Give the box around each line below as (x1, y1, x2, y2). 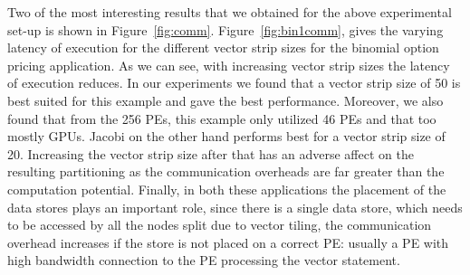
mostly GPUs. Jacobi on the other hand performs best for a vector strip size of (7, 127, 446, 146)
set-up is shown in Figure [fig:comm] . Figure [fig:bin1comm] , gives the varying (7, 20, 444, 39)
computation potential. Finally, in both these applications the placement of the (7, 179, 446, 198)
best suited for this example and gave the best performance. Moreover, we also (7, 90, 444, 109)
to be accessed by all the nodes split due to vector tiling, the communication (7, 215, 432, 234)
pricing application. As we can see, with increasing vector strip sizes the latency (7, 55, 450, 74)
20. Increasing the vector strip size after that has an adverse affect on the (7, 144, 414, 163)
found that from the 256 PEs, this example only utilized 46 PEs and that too (7, 109, 436, 128)
